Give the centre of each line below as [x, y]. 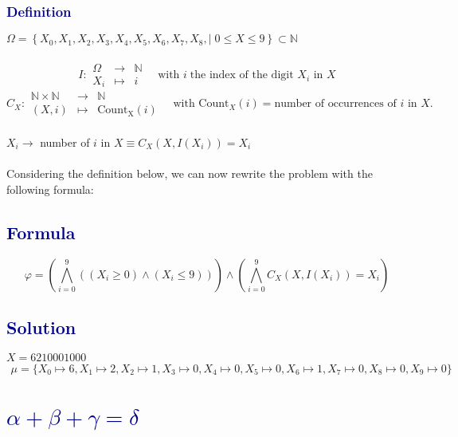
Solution [41, 327]
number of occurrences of [335, 104]
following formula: [50, 189]
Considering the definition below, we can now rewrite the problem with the [190, 173]
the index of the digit [242, 75]
